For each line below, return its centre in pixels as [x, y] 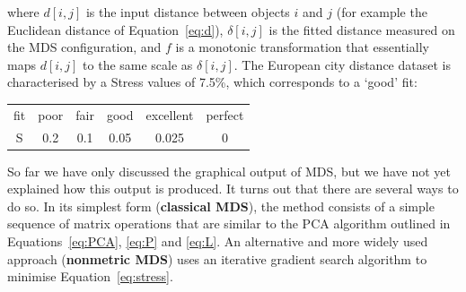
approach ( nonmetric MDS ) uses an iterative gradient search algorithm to [217, 258]
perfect [225, 114]
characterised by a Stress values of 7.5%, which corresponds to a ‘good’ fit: [212, 82]
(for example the [382, 12]
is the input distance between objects [188, 12]
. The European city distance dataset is [342, 64]
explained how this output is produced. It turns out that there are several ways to [233, 189]
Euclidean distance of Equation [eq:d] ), [115, 29]
